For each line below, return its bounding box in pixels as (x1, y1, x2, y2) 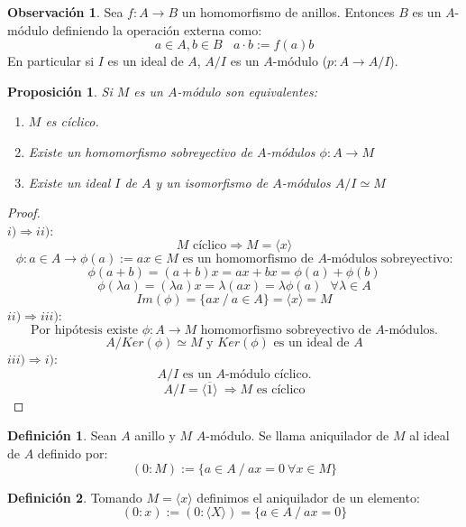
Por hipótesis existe (31, 323, 139, 337)
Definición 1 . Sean (7, 426, 117, 445)
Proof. (7, 203, 41, 222)
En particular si (7, 51, 95, 70)
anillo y (134, 426, 176, 445)
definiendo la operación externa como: (52, 20, 262, 39)
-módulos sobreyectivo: (326, 253, 453, 266)
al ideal (409, 426, 450, 445)
